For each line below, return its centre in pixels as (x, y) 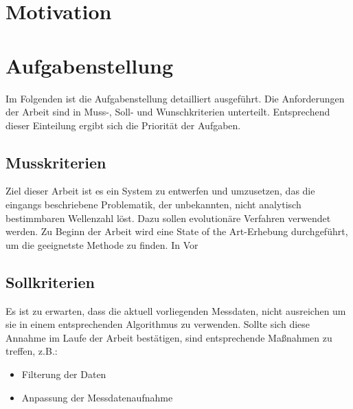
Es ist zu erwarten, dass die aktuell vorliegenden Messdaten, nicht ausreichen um (176, 310)
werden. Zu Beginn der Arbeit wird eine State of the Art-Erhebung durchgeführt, (177, 231)
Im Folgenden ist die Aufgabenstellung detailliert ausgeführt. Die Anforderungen (175, 98)
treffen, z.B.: (32, 351)
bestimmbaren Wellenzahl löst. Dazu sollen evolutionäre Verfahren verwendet (168, 218)
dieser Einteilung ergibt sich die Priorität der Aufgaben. (123, 125)
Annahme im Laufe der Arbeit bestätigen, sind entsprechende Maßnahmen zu (169, 337)
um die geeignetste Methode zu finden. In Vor (102, 244)
